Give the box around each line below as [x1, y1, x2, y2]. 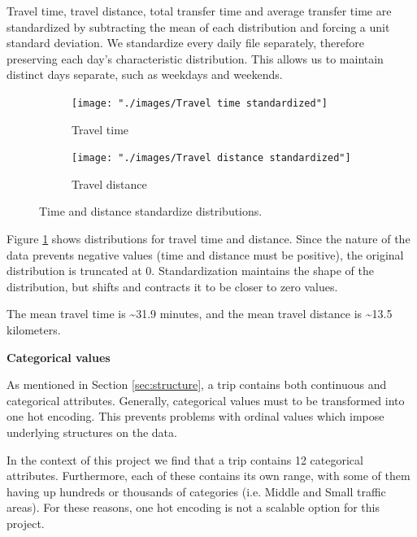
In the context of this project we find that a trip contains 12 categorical [7, 451, 363, 468]
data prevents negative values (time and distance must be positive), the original [7, 246, 404, 263]
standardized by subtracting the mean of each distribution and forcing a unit [7, 18, 390, 35]
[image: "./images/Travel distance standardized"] [72, 152, 351, 164]
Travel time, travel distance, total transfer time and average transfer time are [7, 2, 392, 19]
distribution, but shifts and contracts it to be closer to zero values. [7, 277, 338, 295]
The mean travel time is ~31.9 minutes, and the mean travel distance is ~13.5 [7, 305, 393, 322]
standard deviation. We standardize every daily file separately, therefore [7, 34, 364, 51]
